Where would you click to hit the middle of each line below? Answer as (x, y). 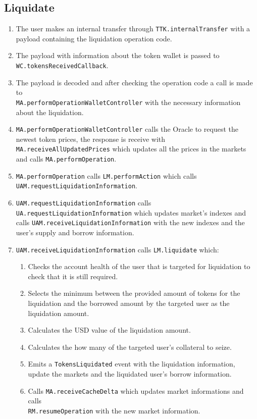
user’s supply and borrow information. (75, 232)
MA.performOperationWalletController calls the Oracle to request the (127, 129)
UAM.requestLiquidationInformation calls (84, 203)
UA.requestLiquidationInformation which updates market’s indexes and (131, 212)
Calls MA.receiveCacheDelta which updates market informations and (136, 390)
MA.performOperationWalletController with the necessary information (128, 102)
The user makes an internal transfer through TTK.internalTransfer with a (133, 29)
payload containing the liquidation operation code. (94, 38)
